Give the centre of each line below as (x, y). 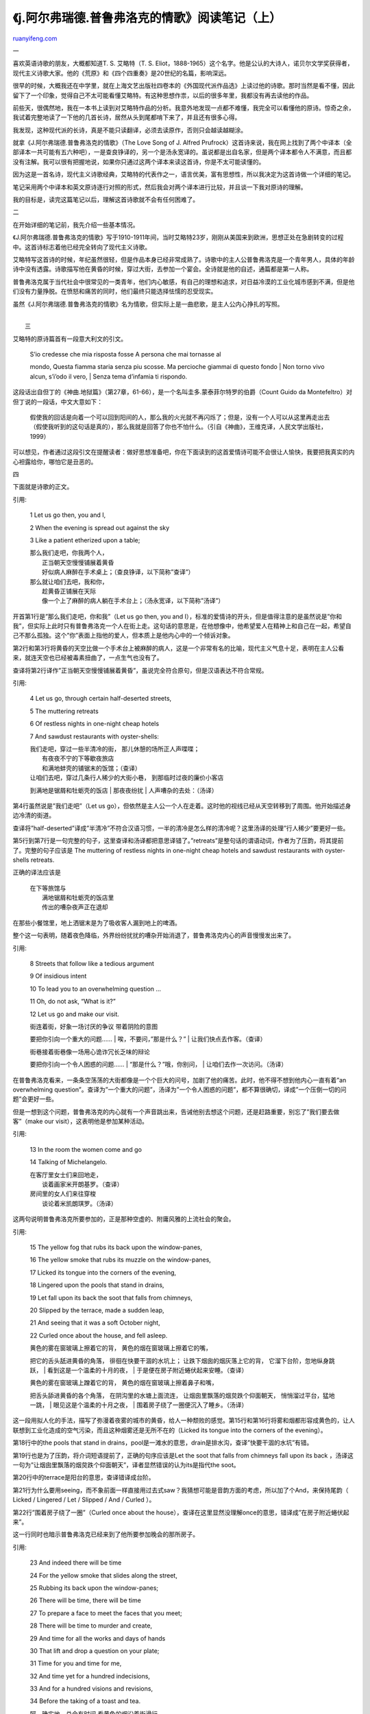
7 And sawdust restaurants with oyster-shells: (94, 736)
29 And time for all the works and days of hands (98, 1638)
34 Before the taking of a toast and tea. (85, 1701)
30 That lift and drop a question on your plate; (95, 1651)
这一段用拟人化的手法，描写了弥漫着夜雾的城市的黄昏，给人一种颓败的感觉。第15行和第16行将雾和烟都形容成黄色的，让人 (184, 1421)
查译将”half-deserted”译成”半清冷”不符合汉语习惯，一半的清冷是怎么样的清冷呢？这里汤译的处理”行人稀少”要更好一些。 (181, 828)
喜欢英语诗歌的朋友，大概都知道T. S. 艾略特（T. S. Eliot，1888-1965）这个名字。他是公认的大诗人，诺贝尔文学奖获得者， (183, 63)
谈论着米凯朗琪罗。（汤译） (79, 1203)
